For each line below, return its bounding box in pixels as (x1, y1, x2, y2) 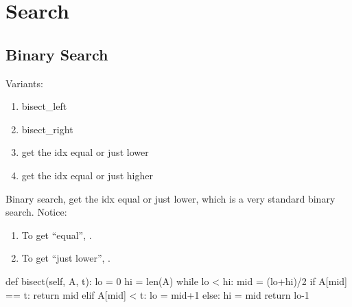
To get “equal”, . (21, 227, 92, 242)
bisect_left (21, 99, 67, 113)
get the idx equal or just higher (21, 168, 153, 182)
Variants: (5, 76, 43, 90)
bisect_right (21, 122, 73, 136)
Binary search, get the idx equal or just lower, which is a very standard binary (5, 191, 336, 205)
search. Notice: (5, 205, 67, 219)
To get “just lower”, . (21, 251, 111, 265)
